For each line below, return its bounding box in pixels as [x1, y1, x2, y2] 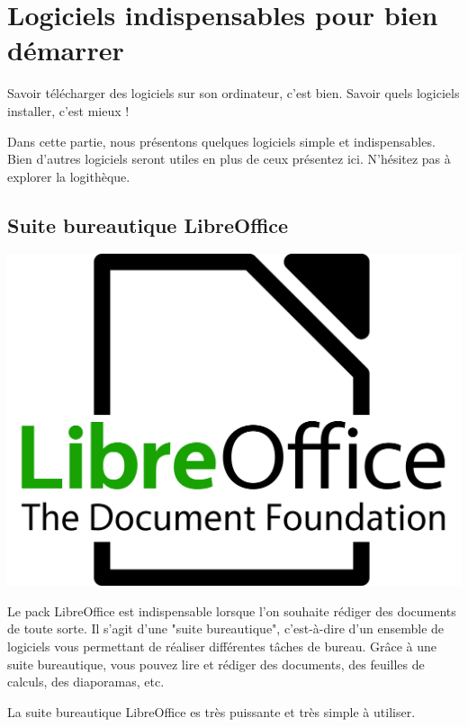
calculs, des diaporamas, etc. [7, 672, 165, 691]
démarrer [7, 31, 124, 68]
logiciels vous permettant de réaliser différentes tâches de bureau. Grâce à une [7, 636, 437, 655]
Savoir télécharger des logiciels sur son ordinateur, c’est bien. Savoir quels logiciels [7, 84, 460, 103]
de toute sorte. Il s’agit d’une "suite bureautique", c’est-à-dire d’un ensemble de [7, 619, 445, 638]
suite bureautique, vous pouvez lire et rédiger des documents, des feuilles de [7, 654, 425, 673]
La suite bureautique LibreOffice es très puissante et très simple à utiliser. [7, 702, 416, 721]
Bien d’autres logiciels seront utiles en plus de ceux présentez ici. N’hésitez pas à [7, 149, 451, 168]
